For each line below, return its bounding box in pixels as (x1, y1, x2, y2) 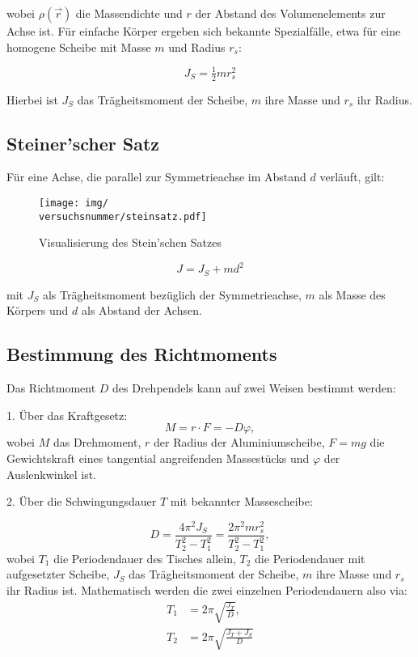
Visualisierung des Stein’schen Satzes (39, 234, 222, 251)
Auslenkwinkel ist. (6, 465, 96, 482)
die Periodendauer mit (255, 549, 365, 566)
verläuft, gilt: (319, 168, 385, 185)
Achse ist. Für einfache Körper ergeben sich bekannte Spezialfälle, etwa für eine (6, 23, 401, 39)
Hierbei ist (6, 91, 58, 108)
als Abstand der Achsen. (82, 302, 202, 319)
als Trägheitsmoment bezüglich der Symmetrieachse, (42, 286, 302, 303)
